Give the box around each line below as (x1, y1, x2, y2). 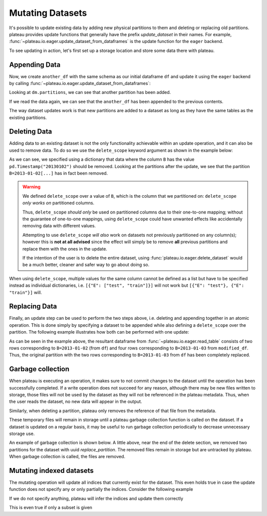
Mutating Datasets (9, 7, 87, 18)
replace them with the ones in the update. (22, 246, 107, 252)
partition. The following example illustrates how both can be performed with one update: (9, 329, 189, 335)
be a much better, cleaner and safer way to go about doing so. (22, 262, 149, 268)
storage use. (9, 430, 35, 437)
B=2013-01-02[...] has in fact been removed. (9, 171, 108, 176)
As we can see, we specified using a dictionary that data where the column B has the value (9, 156, 195, 163)
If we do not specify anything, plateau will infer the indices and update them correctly (9, 495, 183, 501)
